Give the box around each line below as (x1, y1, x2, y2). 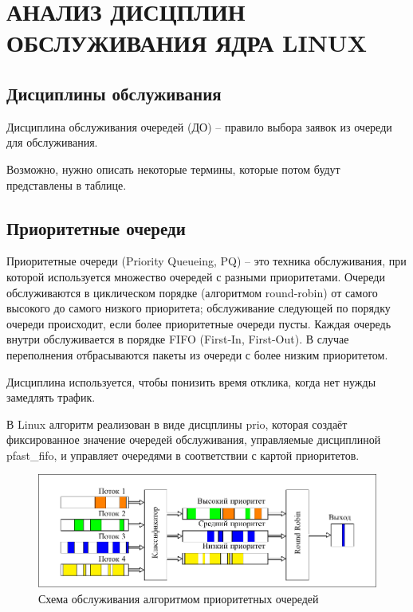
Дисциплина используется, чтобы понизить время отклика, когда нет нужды (6, 373, 376, 390)
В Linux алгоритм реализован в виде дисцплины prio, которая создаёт (6, 415, 348, 432)
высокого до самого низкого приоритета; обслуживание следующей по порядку (6, 300, 391, 316)
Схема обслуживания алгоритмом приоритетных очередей (38, 590, 319, 607)
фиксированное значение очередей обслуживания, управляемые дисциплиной (6, 431, 381, 448)
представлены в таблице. (6, 176, 127, 193)
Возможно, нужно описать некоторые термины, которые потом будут (6, 160, 340, 177)
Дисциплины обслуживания (6, 80, 222, 105)
